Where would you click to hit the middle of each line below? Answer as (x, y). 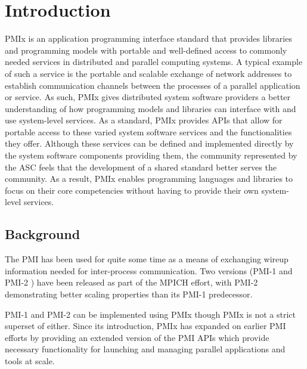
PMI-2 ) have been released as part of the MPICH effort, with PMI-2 (131, 282)
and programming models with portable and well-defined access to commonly (146, 50)
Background (43, 234)
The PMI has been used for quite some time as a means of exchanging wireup (147, 259)
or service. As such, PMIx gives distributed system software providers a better (148, 97)
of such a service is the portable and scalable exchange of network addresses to (148, 73)
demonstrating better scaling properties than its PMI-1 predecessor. (129, 294)
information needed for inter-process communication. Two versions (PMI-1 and (149, 270)
